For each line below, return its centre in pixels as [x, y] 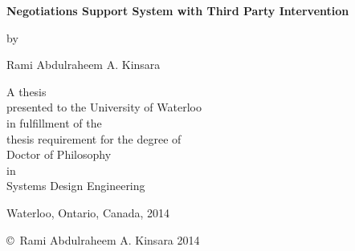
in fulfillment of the [54, 122]
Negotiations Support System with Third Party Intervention [178, 10]
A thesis [27, 91]
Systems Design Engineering [76, 186]
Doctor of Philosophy [59, 154]
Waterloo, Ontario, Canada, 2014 [88, 212]
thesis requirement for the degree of [94, 138]
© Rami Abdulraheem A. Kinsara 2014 [103, 239]
